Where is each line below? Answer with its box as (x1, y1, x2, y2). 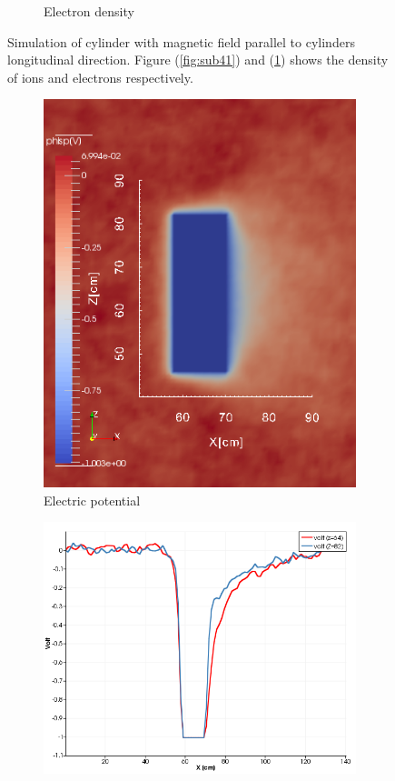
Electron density (44, 2, 134, 20)
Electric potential (44, 490, 141, 509)
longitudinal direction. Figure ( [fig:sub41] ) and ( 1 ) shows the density (7, 50, 389, 69)
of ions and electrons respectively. (7, 67, 193, 86)
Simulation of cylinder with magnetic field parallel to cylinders (7, 32, 355, 51)
